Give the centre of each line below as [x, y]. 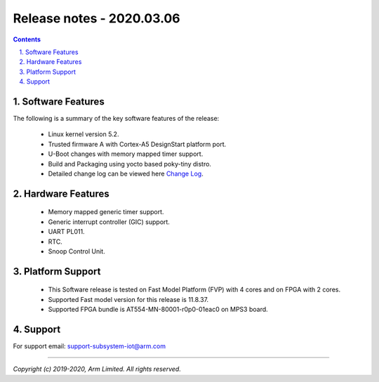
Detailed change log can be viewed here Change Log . [126, 173]
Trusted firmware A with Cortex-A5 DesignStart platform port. [137, 144]
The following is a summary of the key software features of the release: [116, 119]
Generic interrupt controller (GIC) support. [109, 222]
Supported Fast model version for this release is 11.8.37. [128, 299]
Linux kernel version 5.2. [84, 134]
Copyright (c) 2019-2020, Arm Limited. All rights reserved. [97, 369]
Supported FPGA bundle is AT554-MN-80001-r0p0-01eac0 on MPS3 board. [158, 310]
